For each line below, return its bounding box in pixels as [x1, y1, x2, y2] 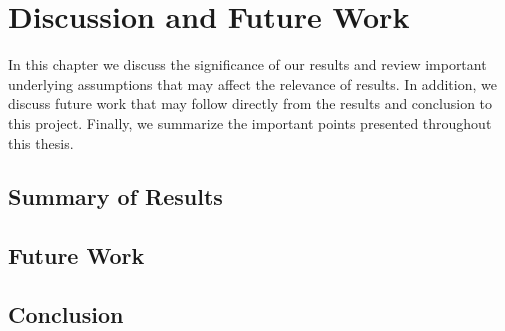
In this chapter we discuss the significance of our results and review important [8, 54, 487, 75]
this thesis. [8, 132, 74, 153]
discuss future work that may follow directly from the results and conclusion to [8, 93, 493, 114]
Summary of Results [8, 181, 223, 212]
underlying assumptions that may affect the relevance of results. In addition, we [8, 73, 497, 94]
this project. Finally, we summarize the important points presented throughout [8, 112, 492, 133]
